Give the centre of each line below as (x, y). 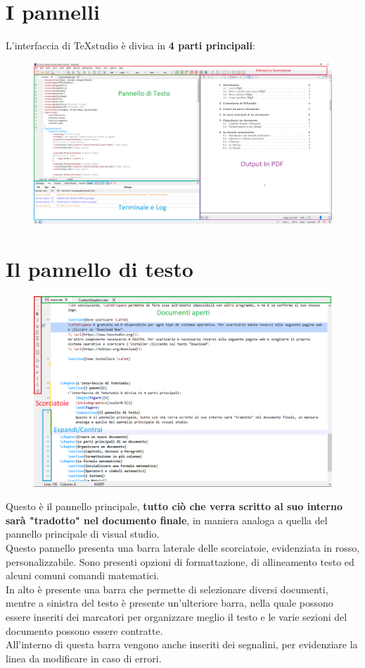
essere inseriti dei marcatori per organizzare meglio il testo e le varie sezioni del (177, 616)
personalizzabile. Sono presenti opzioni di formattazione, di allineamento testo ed (180, 561)
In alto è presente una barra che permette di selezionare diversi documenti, (167, 589)
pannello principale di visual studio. (83, 534)
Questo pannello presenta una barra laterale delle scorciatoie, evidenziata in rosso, (183, 548)
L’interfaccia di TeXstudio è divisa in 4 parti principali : (130, 45)
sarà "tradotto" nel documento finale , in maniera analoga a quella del (167, 520)
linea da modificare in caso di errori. (84, 658)
